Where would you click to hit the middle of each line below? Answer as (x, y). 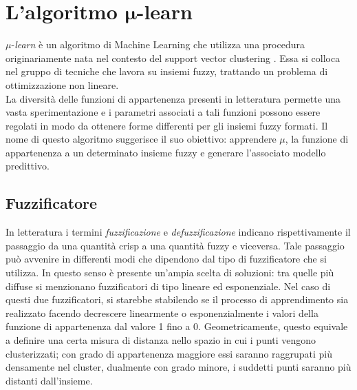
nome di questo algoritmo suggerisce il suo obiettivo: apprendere (141, 139)
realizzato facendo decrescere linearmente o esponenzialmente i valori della (162, 312)
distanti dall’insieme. (49, 380)
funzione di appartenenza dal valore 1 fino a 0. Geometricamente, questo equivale (177, 326)
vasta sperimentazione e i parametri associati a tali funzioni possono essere (163, 112)
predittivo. (28, 166)
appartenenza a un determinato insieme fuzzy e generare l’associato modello (166, 152)
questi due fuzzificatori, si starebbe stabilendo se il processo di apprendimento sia (177, 299)
